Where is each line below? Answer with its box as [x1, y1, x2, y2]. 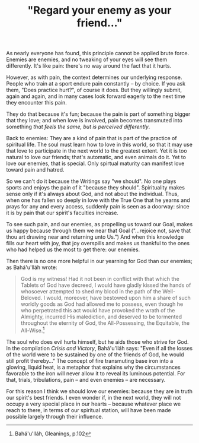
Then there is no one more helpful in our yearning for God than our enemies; [6, 258, 192, 265]
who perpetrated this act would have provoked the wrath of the [20, 307, 175, 314]
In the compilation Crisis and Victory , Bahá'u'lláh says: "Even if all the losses [6, 344, 193, 352]
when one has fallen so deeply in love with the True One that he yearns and [6, 197, 191, 204]
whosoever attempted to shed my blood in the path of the [20, 288, 162, 295]
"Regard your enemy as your [27, 4, 172, 17]
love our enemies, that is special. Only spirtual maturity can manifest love [6, 160, 185, 167]
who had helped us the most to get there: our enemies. [6, 246, 140, 253]
